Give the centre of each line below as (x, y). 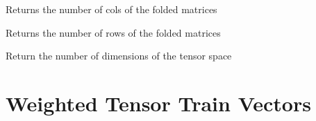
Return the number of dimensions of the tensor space (119, 56)
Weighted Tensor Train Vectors (158, 103)
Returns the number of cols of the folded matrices (111, 9)
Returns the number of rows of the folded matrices (113, 32)
